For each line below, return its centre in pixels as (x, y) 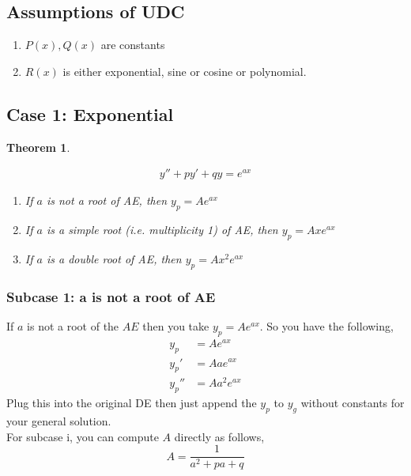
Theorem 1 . (38, 147)
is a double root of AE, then (114, 258)
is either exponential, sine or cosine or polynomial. (185, 71)
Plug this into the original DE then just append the (132, 403)
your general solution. (59, 421)
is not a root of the (73, 325)
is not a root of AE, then (107, 200)
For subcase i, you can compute (83, 436)
